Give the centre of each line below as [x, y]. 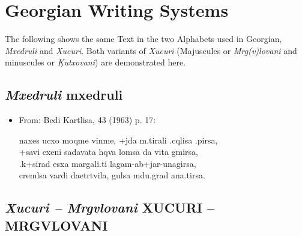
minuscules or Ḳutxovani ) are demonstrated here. [95, 62]
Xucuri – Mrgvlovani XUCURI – [110, 207]
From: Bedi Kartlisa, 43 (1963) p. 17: [87, 120]
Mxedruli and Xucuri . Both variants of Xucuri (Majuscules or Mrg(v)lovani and [151, 50]
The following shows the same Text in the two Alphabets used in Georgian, [143, 39]
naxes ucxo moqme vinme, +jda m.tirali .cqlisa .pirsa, [118, 140]
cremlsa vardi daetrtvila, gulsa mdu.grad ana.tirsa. [112, 175]
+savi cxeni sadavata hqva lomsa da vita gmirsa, [109, 152]
